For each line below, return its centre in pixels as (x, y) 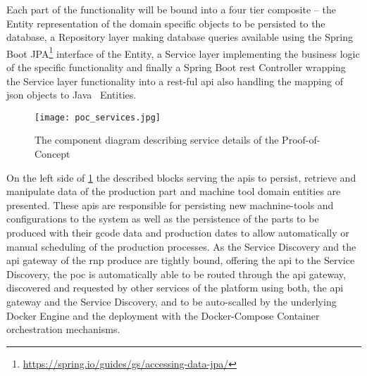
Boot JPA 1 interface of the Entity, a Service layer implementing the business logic (183, 52)
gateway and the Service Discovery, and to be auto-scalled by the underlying (172, 301)
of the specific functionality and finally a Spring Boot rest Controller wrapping (176, 67)
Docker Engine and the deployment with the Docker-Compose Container (163, 315)
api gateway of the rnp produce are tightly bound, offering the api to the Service (181, 260)
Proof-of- (301, 140)
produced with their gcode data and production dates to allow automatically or (178, 233)
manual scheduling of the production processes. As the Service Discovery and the (181, 246)
